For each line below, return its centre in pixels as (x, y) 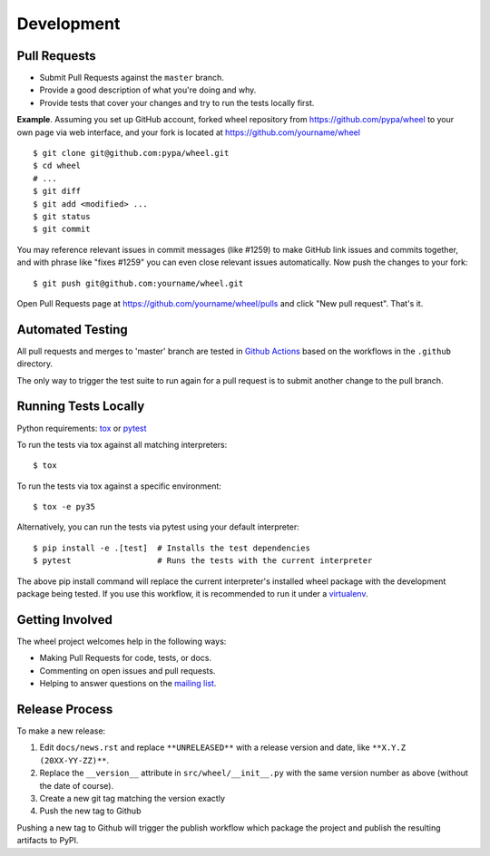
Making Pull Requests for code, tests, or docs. (126, 658)
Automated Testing (73, 330)
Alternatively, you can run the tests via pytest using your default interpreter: (158, 527)
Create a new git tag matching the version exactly (132, 798)
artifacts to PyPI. (48, 841)
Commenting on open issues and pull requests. (127, 670)
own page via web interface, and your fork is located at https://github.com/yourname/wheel (188, 132)
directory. (35, 364)
